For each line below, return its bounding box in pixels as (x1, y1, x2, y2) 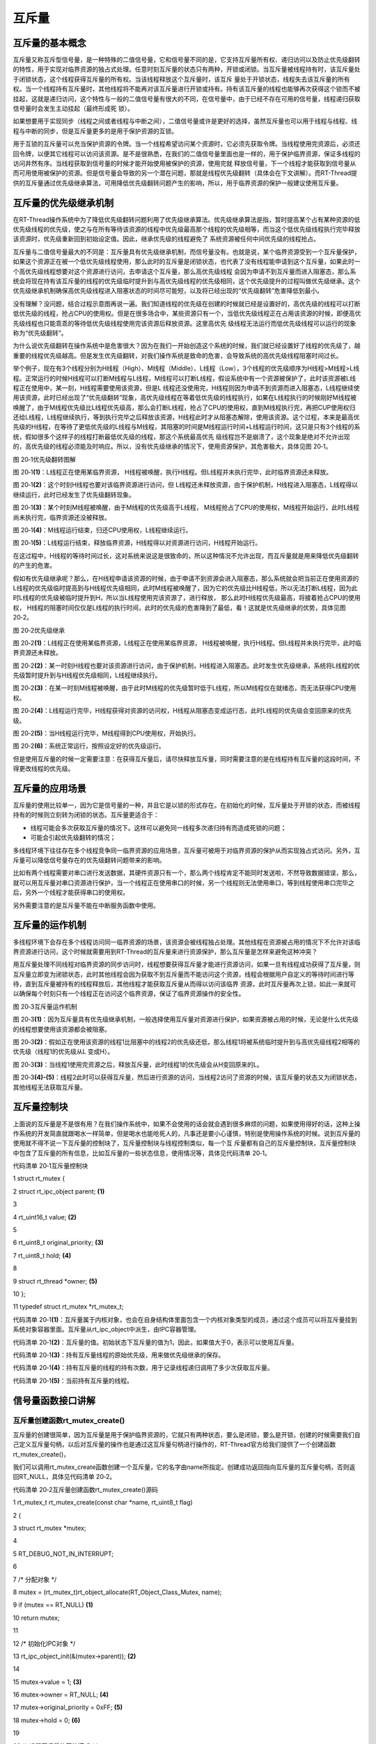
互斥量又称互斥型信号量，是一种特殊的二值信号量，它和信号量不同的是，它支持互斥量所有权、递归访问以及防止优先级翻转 (13, 56, 361, 64)
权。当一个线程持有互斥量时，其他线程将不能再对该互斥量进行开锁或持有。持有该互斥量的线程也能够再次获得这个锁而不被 (13, 84, 361, 93)
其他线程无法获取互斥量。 (13, 1083, 86, 1091)
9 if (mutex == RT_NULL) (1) (13, 1601, 93, 1609)
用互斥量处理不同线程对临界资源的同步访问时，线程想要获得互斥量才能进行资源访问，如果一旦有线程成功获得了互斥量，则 (13, 960, 361, 969)
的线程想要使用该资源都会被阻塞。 (13, 1025, 111, 1033)
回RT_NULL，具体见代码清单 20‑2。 (13, 1473, 116, 1481)
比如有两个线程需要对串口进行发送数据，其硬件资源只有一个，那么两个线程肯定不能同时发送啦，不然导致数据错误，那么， (13, 869, 361, 877)
